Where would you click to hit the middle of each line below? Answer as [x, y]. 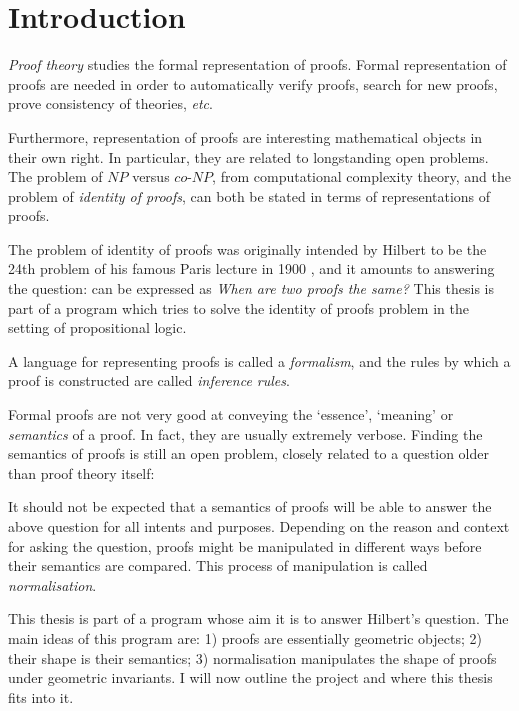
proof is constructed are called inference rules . [149, 380]
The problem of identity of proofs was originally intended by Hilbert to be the [247, 248]
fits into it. [41, 696]
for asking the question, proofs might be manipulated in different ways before [245, 545]
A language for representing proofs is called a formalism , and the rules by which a [259, 360]
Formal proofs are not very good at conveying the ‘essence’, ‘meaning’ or [231, 414]
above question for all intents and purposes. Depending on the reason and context [259, 526]
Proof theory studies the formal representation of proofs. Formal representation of [257, 64]
